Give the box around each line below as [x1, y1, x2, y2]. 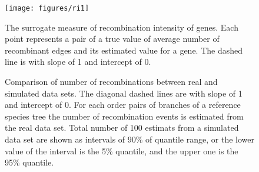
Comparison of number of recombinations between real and [5, 75, 218, 88]
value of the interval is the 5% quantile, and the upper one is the [5, 144, 238, 157]
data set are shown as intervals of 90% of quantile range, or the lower [5, 133, 254, 145]
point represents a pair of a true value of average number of [5, 32, 220, 45]
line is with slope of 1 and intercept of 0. [5, 55, 151, 68]
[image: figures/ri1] [5, 4, 89, 12]
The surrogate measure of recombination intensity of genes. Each [5, 21, 238, 33]
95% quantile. [5, 156, 54, 168]
